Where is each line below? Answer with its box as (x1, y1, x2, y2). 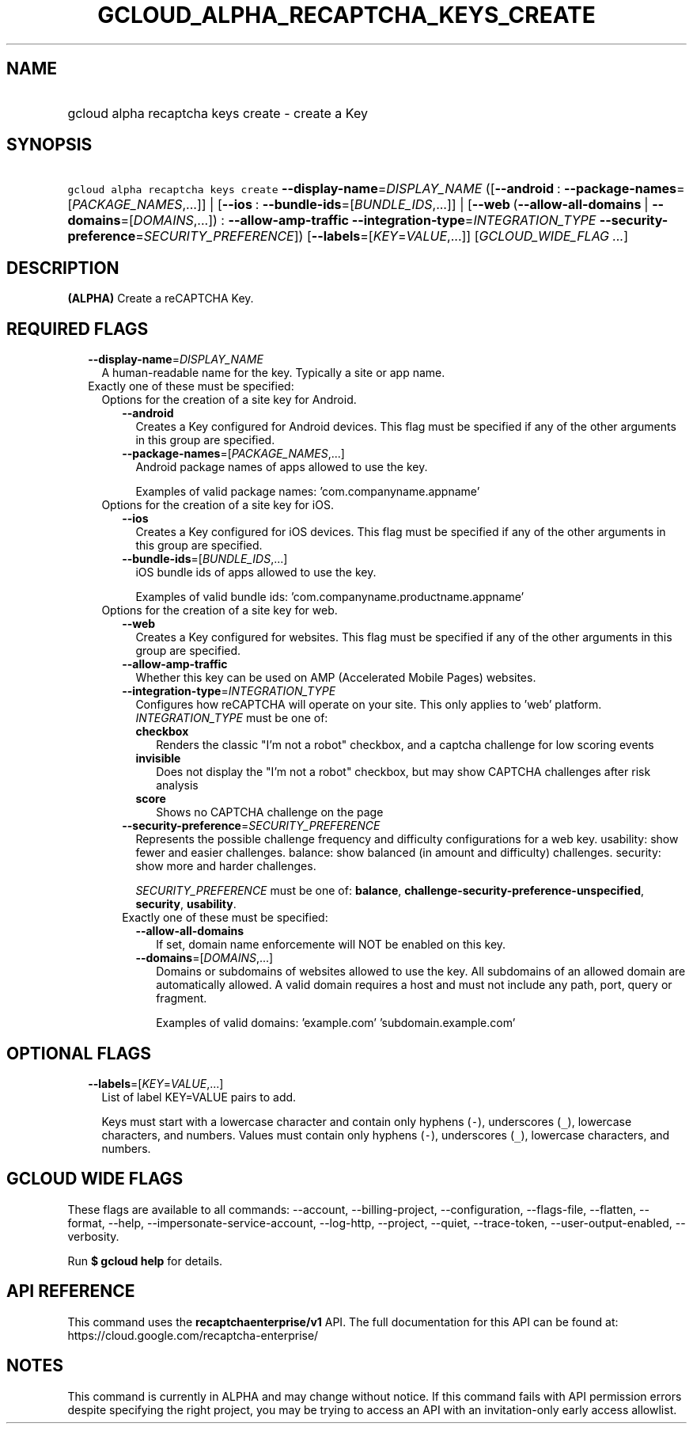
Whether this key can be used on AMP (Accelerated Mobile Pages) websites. (135, 671, 536, 685)
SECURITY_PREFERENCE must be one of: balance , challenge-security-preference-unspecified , (135, 884, 645, 898)
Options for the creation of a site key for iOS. (101, 498, 334, 512)
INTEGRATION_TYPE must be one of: (135, 711, 328, 725)
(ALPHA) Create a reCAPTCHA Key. (67, 291, 254, 306)
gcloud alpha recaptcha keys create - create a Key (67, 105, 368, 121)
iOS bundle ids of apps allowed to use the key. (135, 565, 377, 580)
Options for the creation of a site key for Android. (101, 393, 357, 407)
